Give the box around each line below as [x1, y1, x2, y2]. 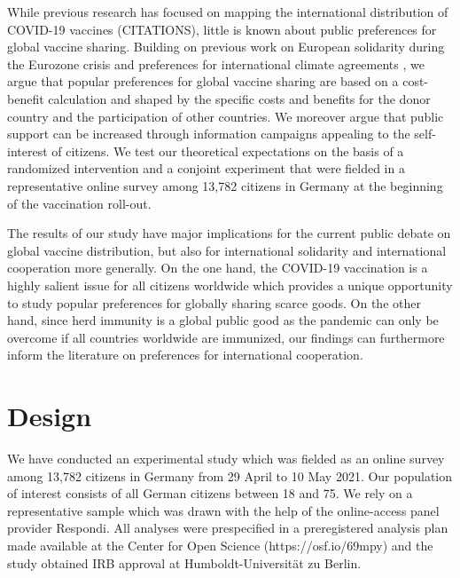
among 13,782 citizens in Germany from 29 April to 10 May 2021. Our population [7, 466, 453, 485]
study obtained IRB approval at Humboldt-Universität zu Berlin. [7, 553, 362, 572]
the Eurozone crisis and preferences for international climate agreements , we [7, 54, 425, 73]
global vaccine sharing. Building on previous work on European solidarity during [7, 37, 445, 56]
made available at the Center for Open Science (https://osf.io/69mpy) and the [7, 535, 433, 554]
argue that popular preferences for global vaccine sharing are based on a [7, 72, 399, 91]
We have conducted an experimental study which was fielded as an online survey [7, 449, 445, 467]
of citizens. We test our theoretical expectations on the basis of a [51, 141, 404, 160]
